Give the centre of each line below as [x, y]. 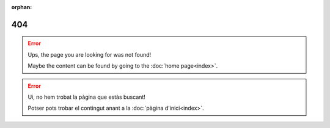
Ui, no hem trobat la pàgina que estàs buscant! [87, 97]
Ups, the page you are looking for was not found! [90, 54]
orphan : [22, 7]
